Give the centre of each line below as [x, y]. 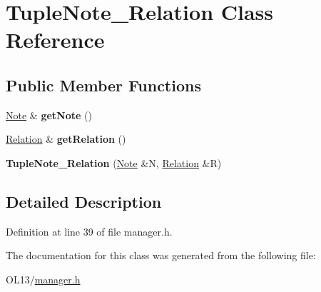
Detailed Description [84, 201]
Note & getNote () [49, 115]
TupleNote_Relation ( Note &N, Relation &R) [114, 162]
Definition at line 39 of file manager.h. [89, 231]
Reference [55, 40]
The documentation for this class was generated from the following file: [161, 255]
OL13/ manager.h [43, 279]
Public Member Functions [103, 85]
